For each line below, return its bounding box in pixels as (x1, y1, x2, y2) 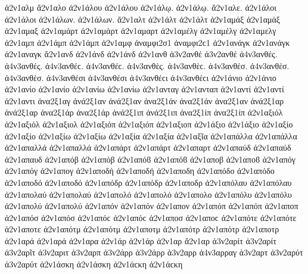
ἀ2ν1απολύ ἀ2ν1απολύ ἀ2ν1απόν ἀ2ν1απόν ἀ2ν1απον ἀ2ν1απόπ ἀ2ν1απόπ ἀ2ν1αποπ (5, 200, 298, 212)
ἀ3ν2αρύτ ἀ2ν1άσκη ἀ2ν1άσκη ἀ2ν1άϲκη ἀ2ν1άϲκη (5, 258, 183, 270)
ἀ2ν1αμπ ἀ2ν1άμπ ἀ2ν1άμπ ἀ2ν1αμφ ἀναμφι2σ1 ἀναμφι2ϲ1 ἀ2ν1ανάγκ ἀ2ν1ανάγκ (5, 36, 290, 48)
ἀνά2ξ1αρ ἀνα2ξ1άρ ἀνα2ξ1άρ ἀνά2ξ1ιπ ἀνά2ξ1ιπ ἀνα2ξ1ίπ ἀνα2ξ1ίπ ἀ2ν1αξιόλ (5, 106, 283, 119)
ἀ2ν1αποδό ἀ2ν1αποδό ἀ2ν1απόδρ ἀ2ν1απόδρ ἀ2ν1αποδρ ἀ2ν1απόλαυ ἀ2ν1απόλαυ (5, 176, 292, 188)
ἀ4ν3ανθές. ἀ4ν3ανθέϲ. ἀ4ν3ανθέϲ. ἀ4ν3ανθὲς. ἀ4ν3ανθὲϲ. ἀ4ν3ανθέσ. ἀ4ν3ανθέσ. (5, 59, 290, 71)
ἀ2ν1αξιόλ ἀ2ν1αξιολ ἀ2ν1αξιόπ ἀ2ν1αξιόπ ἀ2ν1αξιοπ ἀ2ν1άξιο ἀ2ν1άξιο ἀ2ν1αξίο (5, 117, 293, 130)
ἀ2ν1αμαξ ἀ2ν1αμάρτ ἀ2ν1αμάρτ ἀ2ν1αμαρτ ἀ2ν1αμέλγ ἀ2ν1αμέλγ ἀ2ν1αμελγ (5, 24, 276, 37)
